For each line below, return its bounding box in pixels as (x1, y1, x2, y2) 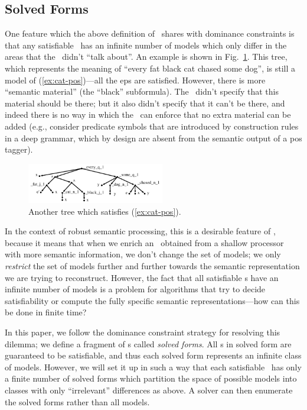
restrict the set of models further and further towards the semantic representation (5, 260, 300, 272)
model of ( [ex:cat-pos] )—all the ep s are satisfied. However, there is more (5, 73, 266, 86)
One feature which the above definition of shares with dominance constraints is (5, 27, 295, 40)
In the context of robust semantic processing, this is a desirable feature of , (5, 225, 276, 237)
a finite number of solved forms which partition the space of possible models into (5, 372, 297, 385)
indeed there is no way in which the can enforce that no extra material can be (5, 108, 291, 121)
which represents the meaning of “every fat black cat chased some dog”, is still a (5, 62, 296, 74)
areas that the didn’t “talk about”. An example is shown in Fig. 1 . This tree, (5, 50, 288, 63)
